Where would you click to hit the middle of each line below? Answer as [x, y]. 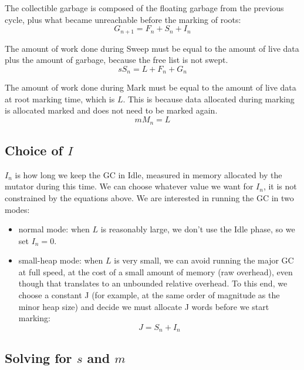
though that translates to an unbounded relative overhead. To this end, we [153, 283]
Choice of [34, 150]
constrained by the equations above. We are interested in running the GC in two [149, 197]
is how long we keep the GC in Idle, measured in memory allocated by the [148, 174]
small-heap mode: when [61, 260]
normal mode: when [54, 229]
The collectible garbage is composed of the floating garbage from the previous [144, 8]
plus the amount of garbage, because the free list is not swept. [116, 60]
